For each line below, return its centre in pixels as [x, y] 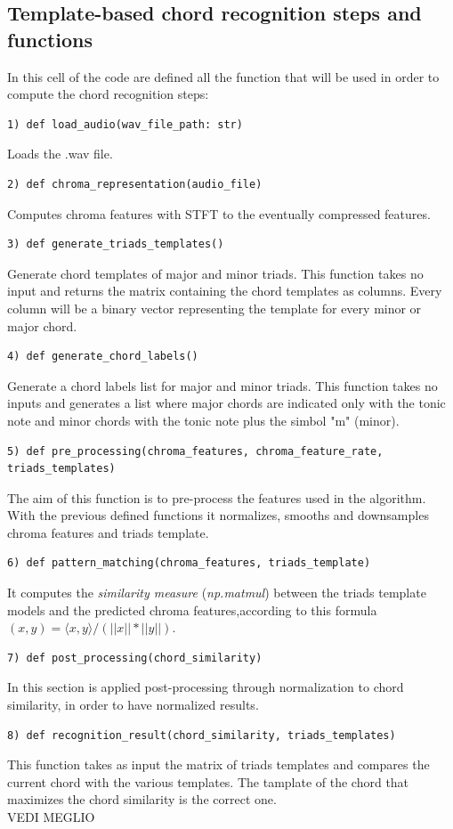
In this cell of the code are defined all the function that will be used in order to [223, 76]
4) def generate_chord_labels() [103, 357]
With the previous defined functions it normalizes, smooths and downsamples [218, 515]
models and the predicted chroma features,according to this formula [192, 610]
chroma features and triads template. [108, 532]
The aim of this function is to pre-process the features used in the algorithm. [217, 497]
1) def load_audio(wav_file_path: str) [125, 124]
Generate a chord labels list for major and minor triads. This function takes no [222, 385]
